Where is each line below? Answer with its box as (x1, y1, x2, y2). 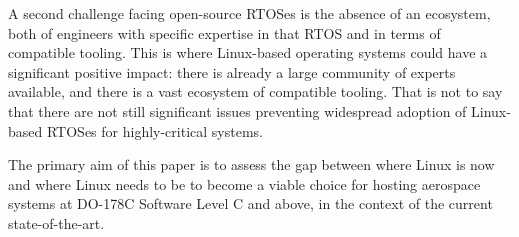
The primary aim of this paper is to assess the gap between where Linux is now (8, 154, 495, 175)
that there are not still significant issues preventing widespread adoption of (8, 100, 467, 121)
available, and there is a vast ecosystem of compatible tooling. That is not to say (8, 81, 503, 102)
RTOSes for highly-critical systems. (46, 120, 263, 141)
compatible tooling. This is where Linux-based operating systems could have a (8, 42, 488, 63)
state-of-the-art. (8, 212, 105, 233)
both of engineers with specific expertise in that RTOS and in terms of (8, 22, 441, 43)
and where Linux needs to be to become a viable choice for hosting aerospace (8, 173, 481, 194)
